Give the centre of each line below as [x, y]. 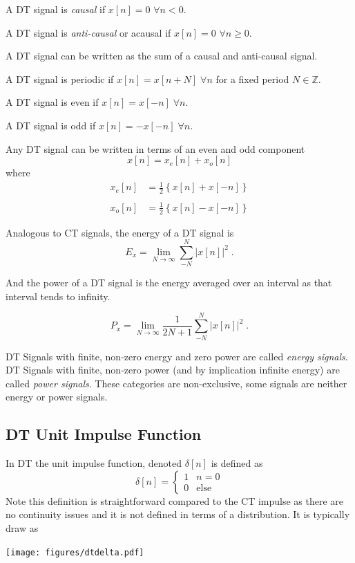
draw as [22, 527]
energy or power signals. [57, 397]
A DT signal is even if [52, 102]
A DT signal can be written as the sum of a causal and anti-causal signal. [162, 56]
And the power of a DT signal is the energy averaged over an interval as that [169, 283]
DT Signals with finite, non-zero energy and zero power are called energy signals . [177, 356]
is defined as [237, 463]
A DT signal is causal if [56, 9]
